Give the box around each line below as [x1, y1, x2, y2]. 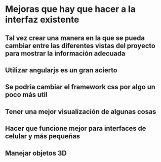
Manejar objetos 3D [5, 149, 67, 157]
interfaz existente [5, 14, 80, 25]
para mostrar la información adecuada [5, 49, 125, 57]
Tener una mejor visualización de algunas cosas [5, 108, 157, 116]
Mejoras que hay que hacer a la [5, 3, 136, 15]
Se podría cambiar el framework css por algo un [5, 83, 156, 91]
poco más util [5, 91, 48, 99]
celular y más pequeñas [5, 132, 80, 141]
